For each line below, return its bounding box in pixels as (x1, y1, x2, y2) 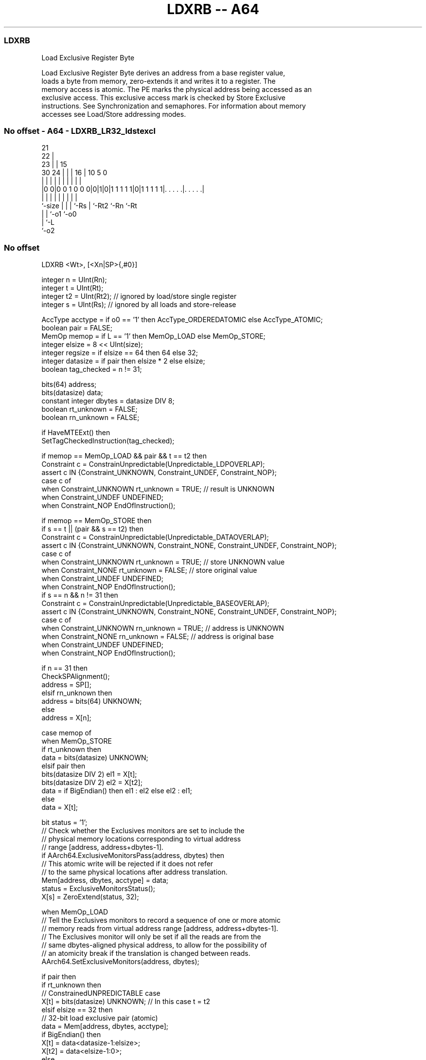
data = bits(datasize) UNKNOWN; (41, 753, 148, 762)
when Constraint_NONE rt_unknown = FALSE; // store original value (41, 566, 257, 574)
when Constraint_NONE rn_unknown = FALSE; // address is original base (41, 632, 274, 640)
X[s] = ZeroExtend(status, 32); (41, 893, 139, 901)
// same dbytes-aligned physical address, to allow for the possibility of (41, 941, 267, 949)
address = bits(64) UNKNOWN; (41, 697, 142, 705)
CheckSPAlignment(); (41, 672, 110, 680)
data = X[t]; (41, 803, 78, 811)
